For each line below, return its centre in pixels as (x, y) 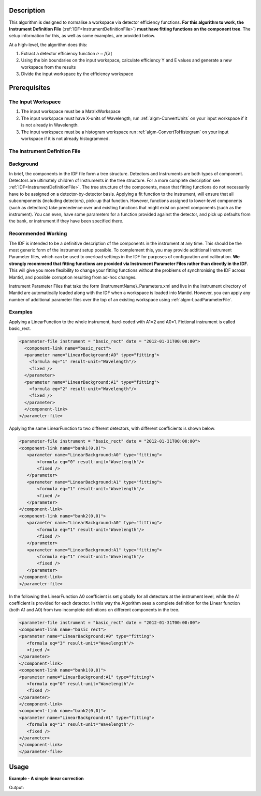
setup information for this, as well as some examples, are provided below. (82, 36)
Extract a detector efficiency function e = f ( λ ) (67, 54)
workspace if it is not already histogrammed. (65, 139)
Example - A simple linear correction (46, 779)
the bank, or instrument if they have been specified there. (66, 221)
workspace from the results (48, 67)
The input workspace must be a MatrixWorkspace (71, 111)
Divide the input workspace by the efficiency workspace (77, 74)
